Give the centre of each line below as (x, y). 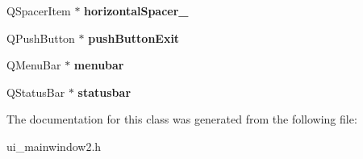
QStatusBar (36, 92)
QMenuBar (34, 65)
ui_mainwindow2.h (54, 146)
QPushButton (41, 38)
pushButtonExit (134, 38)
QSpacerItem (39, 10)
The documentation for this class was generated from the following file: (182, 119)
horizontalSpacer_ (136, 10)
